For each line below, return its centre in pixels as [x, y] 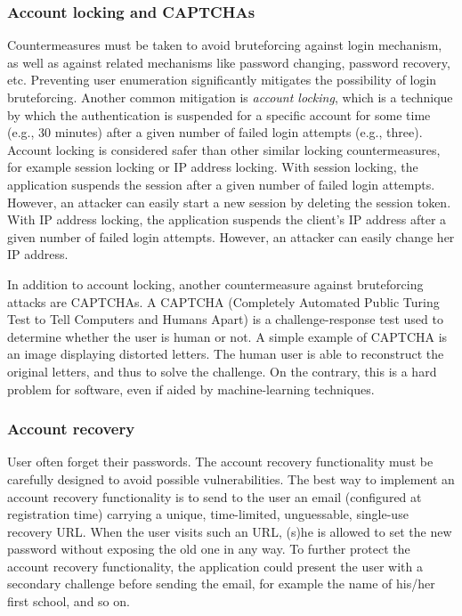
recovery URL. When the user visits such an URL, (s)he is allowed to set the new [230, 531]
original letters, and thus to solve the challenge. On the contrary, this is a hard [222, 371]
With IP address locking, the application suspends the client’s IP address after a [227, 219]
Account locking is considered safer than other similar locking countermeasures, [224, 149]
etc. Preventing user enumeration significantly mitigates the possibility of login [222, 80]
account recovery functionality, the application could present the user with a [215, 566]
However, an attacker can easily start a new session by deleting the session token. [229, 202]
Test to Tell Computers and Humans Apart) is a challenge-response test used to [225, 319]
